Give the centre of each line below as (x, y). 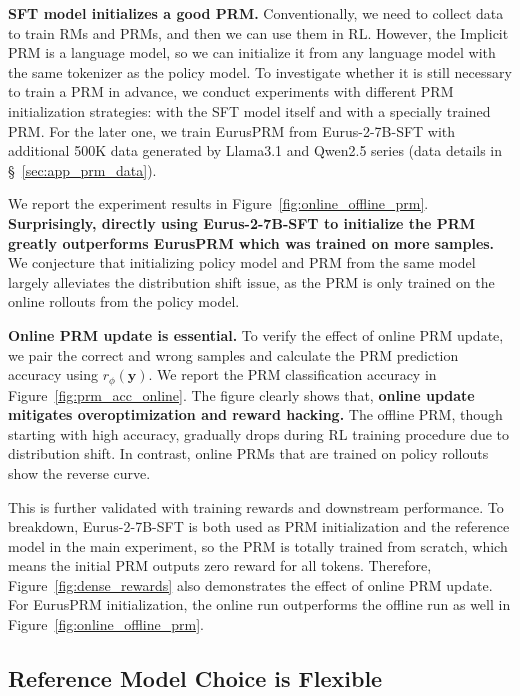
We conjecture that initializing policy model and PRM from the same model (242, 262)
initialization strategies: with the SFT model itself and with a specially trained (249, 110)
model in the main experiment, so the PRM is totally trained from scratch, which (258, 545)
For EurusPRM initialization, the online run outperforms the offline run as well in (259, 604)
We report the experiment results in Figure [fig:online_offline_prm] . (218, 203)
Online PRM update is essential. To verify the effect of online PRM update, (256, 334)
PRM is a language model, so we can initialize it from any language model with (252, 52)
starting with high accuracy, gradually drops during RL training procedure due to (259, 433)
